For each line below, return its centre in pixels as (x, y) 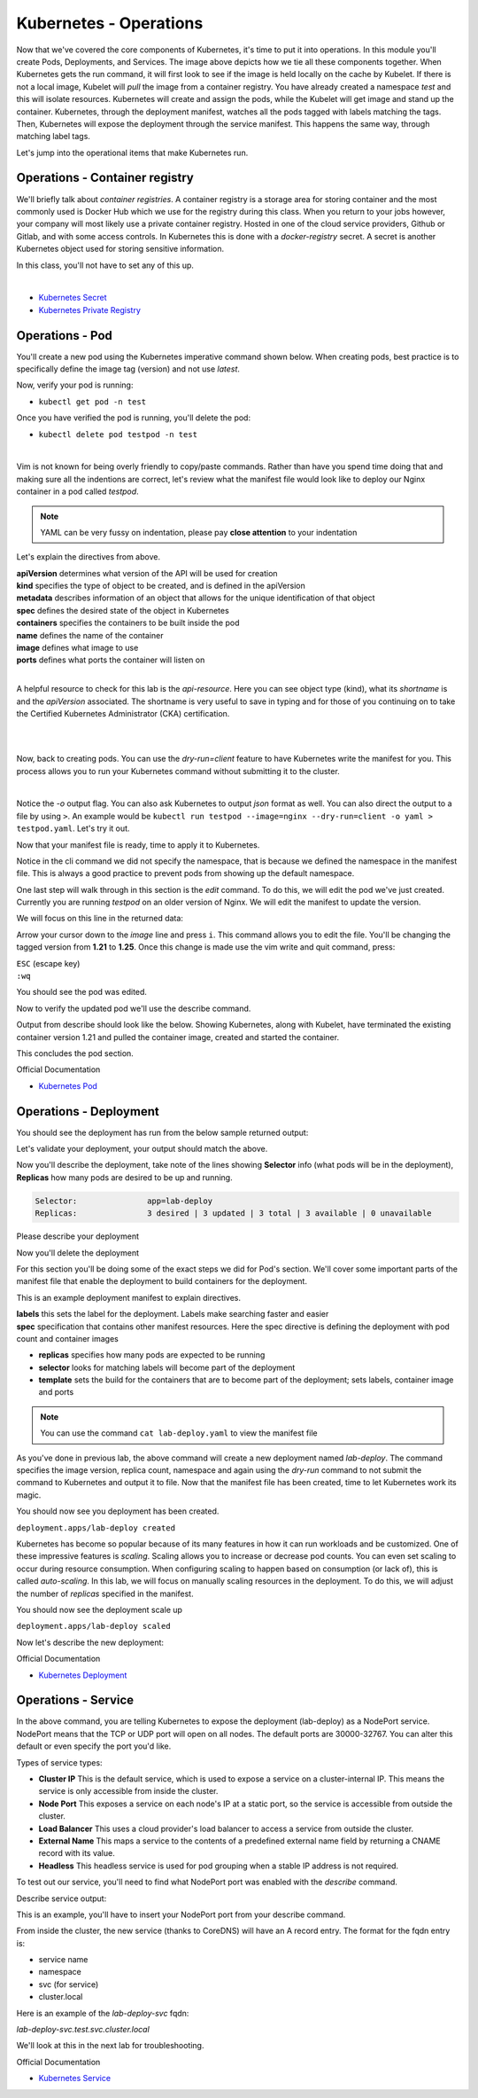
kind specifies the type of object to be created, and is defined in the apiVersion (161, 586)
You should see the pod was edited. (82, 992)
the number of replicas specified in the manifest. (105, 1593)
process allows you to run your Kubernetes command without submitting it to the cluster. (178, 771)
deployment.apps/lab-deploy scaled (94, 1626)
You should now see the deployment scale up (100, 1609)
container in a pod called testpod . (77, 491)
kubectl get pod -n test (92, 402)
